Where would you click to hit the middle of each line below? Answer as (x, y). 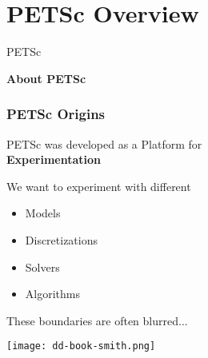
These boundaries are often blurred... (97, 320)
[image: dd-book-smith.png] (81, 346)
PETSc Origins (56, 114)
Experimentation (54, 159)
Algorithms (52, 294)
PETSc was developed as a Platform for (104, 143)
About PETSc (46, 78)
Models (43, 213)
